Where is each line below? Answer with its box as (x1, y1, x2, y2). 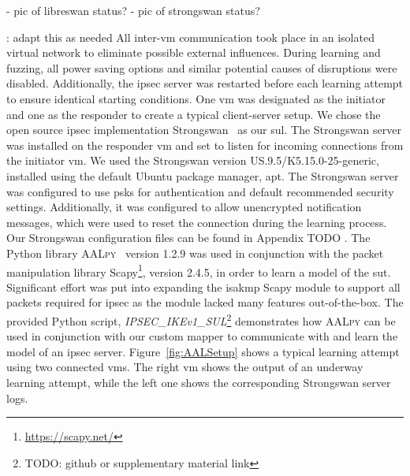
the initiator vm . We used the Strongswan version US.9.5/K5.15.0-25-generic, (6, 152, 379, 169)
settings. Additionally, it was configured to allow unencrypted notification (6, 199, 362, 215)
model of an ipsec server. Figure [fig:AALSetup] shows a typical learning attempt (6, 343, 400, 359)
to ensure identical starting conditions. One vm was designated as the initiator (6, 90, 386, 106)
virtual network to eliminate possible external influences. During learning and (6, 44, 381, 61)
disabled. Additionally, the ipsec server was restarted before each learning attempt (6, 75, 404, 91)
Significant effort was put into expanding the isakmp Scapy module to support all (6, 278, 401, 295)
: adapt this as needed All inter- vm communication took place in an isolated (6, 28, 375, 45)
